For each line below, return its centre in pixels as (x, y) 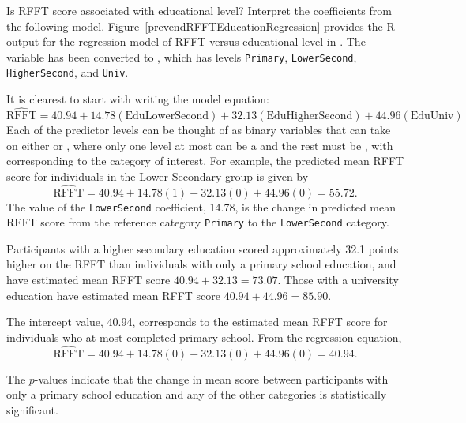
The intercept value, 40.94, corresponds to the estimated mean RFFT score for (197, 322)
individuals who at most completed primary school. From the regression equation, (204, 337)
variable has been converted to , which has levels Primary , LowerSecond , (182, 56)
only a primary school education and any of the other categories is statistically (197, 394)
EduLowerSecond (167, 116)
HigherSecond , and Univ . (68, 72)
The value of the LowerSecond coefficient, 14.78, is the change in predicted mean (201, 206)
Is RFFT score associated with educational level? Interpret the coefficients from (199, 10)
